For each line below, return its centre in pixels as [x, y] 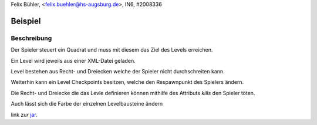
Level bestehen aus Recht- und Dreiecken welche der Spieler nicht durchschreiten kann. [118, 71]
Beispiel [26, 21]
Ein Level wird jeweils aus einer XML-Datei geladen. [73, 60]
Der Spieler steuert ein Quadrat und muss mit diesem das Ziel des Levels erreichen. [112, 50]
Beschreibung [31, 38]
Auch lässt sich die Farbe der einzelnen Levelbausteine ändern [87, 104]
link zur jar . [24, 114]
